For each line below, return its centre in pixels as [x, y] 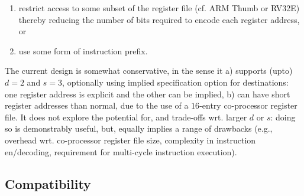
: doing [283, 117]
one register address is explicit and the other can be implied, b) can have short [148, 94]
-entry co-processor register [248, 105]
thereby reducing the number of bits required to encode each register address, [159, 19]
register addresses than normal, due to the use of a [97, 105]
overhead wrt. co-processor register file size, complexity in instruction [130, 140]
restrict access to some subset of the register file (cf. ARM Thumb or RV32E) [159, 8]
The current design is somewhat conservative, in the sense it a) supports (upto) [149, 71]
